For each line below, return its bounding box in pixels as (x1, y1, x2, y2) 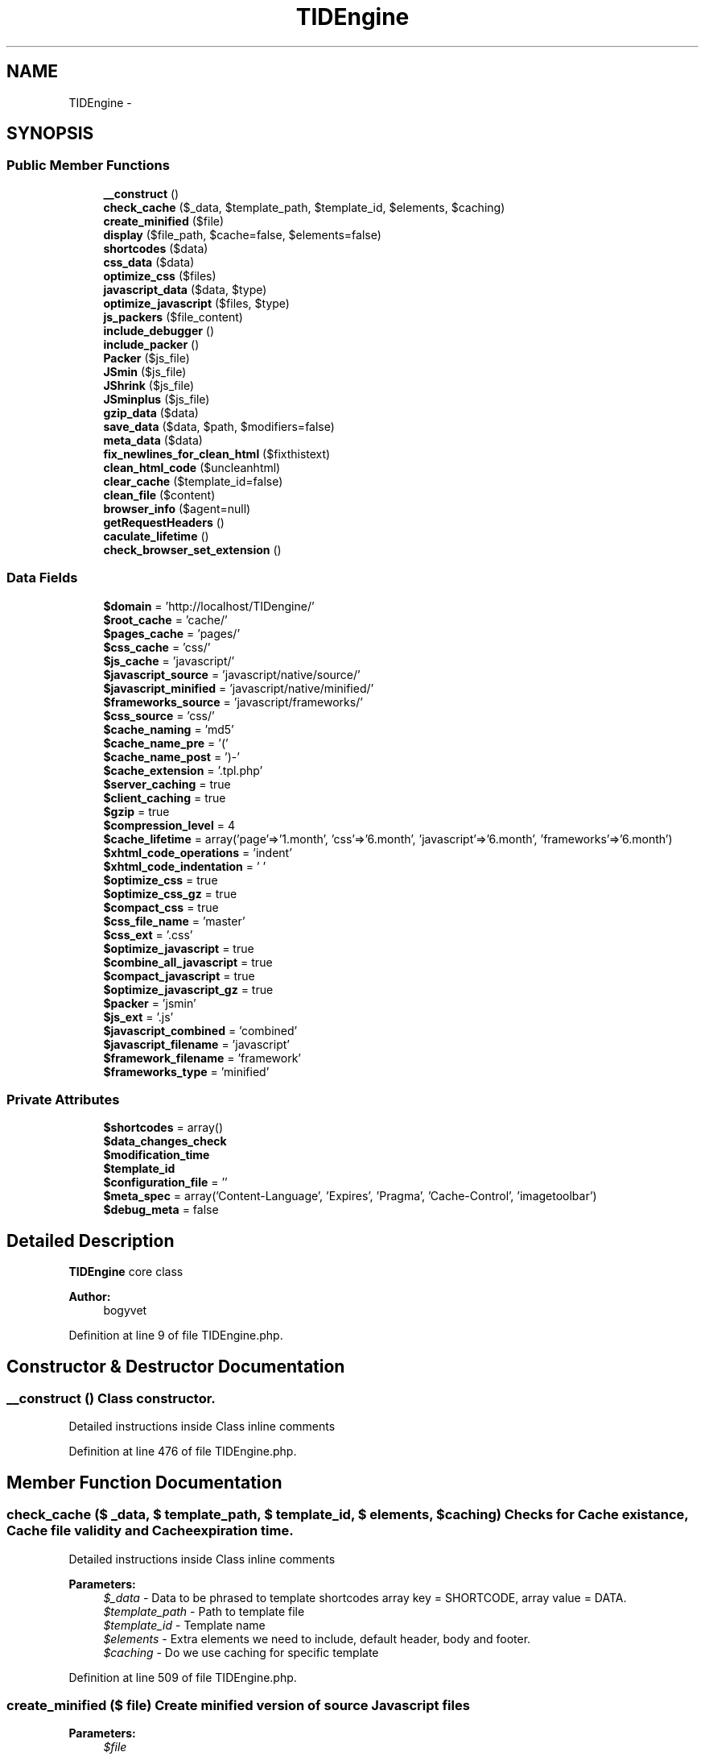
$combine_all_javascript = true (103, 955, 273, 969)
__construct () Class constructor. (6, 1390, 216, 1406)
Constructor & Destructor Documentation (6, 1356, 345, 1377)
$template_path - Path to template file (103, 1604, 305, 1618)
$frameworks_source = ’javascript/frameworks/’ (103, 694, 363, 709)
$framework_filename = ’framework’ (103, 1050, 301, 1065)
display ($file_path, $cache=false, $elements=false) (103, 227, 381, 242)
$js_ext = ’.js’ (103, 1009, 174, 1024)
